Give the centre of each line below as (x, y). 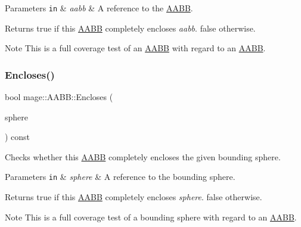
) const (18, 137)
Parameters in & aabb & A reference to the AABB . (99, 8)
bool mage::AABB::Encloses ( (59, 97)
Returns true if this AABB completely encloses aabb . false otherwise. (130, 28)
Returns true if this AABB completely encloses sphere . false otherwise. (134, 197)
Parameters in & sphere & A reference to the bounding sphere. (120, 177)
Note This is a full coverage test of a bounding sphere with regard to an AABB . (151, 217)
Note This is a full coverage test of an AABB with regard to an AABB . (135, 48)
